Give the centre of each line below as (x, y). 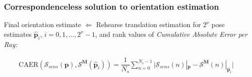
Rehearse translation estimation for (149, 24)
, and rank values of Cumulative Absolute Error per (171, 34)
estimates (18, 34)
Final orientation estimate (42, 24)
